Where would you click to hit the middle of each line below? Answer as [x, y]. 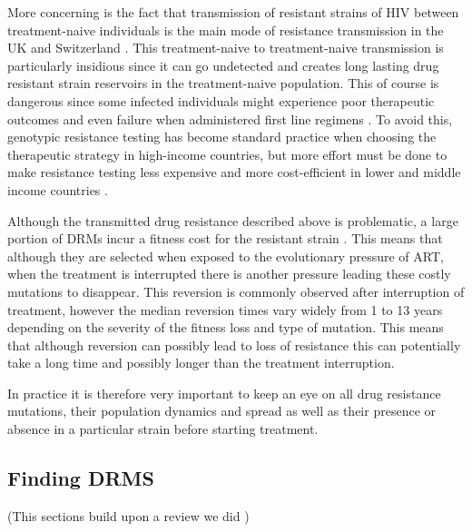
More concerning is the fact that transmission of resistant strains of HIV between [233, 12]
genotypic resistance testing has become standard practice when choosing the [222, 137]
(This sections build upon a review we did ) [128, 515]
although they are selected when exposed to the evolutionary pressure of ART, [226, 256]
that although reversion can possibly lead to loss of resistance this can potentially [234, 345]
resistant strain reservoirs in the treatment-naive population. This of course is [223, 83]
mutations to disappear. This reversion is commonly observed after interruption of [236, 291]
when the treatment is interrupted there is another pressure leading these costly [229, 274]
